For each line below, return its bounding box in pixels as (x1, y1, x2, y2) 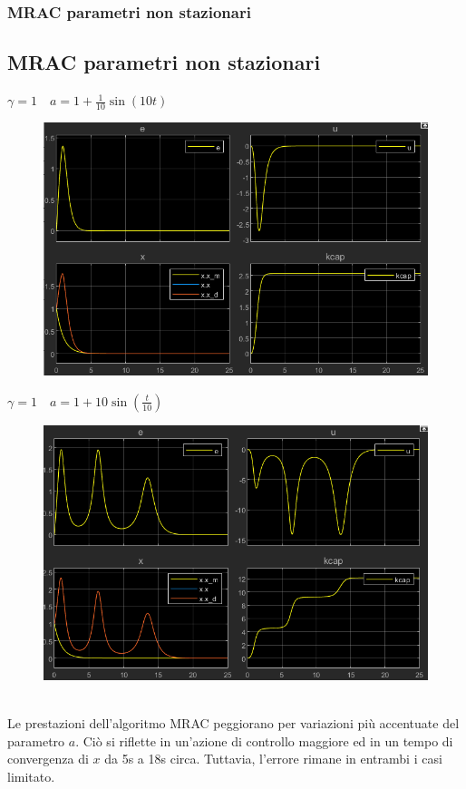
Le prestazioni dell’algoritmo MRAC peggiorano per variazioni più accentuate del (7, 713, 460, 732)
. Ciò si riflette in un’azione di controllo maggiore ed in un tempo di (75, 731, 453, 750)
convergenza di (7, 749, 89, 768)
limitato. (7, 766, 55, 785)
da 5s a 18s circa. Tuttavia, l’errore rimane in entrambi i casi (104, 749, 442, 768)
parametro (7, 731, 65, 750)
